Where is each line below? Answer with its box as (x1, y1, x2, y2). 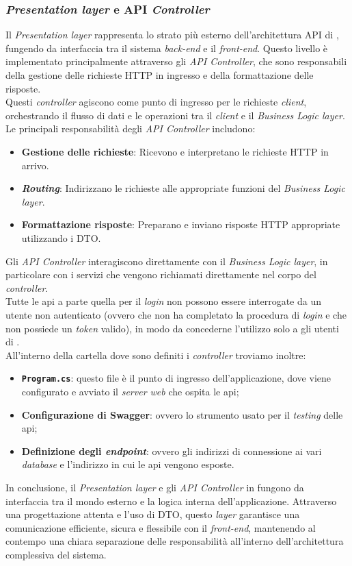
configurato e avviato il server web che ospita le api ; (21, 384, 239, 398)
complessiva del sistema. (5, 547, 107, 561)
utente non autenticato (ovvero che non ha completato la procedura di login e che (5, 307, 347, 321)
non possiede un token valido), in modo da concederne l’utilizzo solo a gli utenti (5, 321, 339, 335)
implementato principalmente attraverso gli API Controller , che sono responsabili (5, 54, 347, 69)
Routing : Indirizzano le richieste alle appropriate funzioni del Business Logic (21, 181, 345, 195)
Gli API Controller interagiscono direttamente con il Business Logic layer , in (5, 254, 328, 268)
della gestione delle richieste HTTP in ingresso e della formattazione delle (5, 68, 314, 82)
